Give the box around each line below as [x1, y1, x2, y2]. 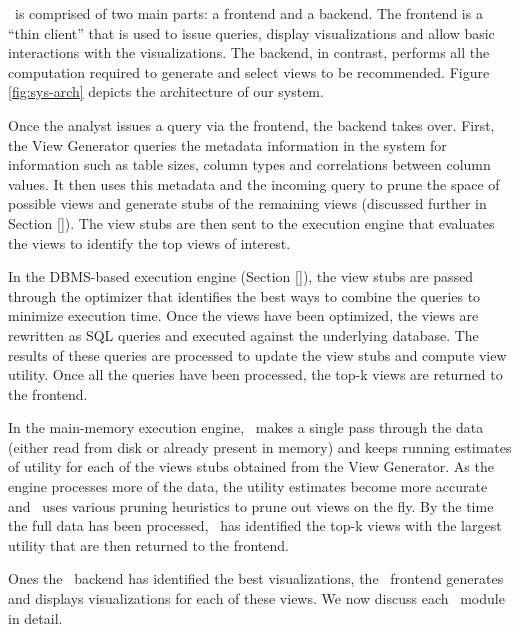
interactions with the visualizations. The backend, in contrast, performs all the [8, 42, 490, 63]
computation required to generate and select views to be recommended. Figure [8, 61, 490, 82]
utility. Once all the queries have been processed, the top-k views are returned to [8, 364, 503, 385]
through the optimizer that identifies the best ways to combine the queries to [8, 285, 481, 306]
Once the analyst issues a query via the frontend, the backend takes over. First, [8, 114, 495, 135]
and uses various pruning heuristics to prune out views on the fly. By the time [8, 495, 494, 516]
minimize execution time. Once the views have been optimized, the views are [8, 305, 479, 326]
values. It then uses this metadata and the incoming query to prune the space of [8, 173, 500, 194]
